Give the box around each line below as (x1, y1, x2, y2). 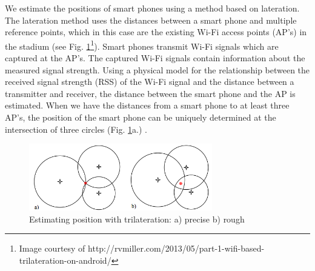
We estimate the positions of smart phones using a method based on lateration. (5, 2, 300, 14)
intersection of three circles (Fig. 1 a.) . (5, 122, 147, 135)
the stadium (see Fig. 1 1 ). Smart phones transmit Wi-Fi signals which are (5, 38, 279, 52)
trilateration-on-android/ (19, 253, 111, 266)
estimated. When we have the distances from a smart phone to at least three (5, 99, 290, 112)
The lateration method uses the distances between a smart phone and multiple (5, 13, 297, 26)
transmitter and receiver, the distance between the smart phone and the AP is (5, 87, 296, 99)
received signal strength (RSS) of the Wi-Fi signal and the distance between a (5, 75, 294, 88)
